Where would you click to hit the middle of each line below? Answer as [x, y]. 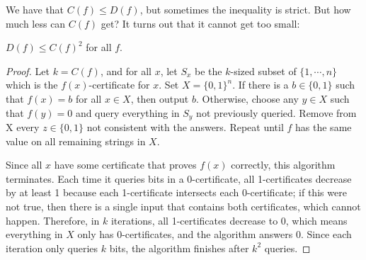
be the [208, 70]
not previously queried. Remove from [276, 112]
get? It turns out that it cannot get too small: [200, 23]
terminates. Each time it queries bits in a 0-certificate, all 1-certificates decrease [179, 178]
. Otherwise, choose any [247, 98]
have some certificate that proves [125, 165]
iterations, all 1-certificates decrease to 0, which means [229, 220]
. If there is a [261, 85]
